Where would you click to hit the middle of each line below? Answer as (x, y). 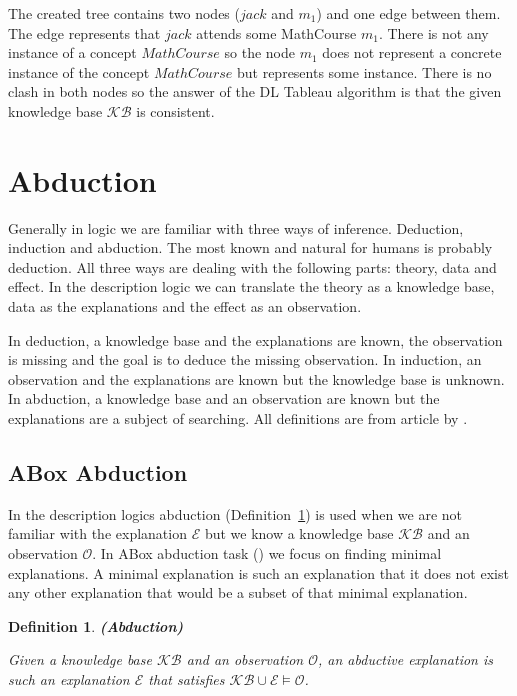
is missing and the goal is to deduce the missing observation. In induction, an (245, 359)
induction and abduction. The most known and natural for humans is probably (250, 247)
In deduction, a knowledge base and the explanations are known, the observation (255, 339)
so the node (259, 52)
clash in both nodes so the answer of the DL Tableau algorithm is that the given (255, 91)
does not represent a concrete (412, 52)
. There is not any (433, 32)
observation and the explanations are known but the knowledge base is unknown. (256, 378)
